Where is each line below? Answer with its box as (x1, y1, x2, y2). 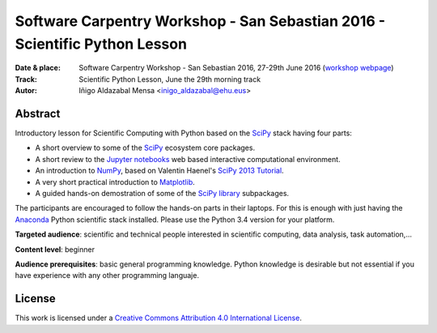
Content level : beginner (15, 244, 95, 254)
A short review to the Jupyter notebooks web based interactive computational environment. (35, 154, 341, 164)
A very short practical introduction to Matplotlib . (35, 177, 196, 186)
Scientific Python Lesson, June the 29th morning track (78, 74, 261, 84)
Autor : (15, 86, 38, 96)
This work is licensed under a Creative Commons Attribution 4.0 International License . (15, 313, 303, 323)
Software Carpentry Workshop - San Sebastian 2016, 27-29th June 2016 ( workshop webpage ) (78, 63, 394, 73)
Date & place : (15, 63, 61, 73)
